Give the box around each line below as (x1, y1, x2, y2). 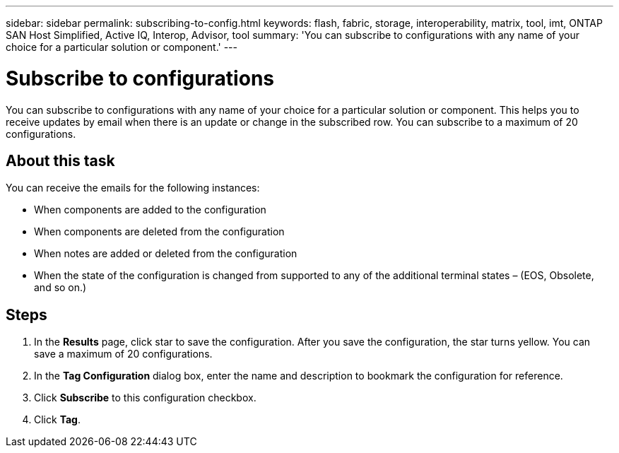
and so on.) (34, 281, 87, 294)
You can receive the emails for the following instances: (6, 182, 260, 194)
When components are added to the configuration (34, 204, 266, 216)
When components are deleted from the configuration (34, 225, 285, 238)
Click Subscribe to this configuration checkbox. (34, 392, 257, 404)
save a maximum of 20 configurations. (34, 348, 213, 360)
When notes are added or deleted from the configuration (34, 247, 297, 260)
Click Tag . (34, 413, 81, 426)
